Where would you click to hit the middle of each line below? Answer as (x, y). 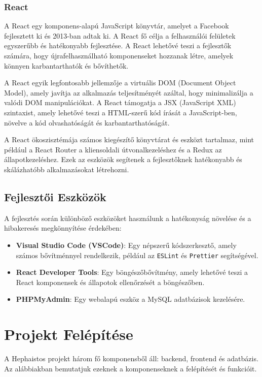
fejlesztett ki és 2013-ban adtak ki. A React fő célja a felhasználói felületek (120, 35)
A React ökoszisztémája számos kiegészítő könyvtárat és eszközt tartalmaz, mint (129, 139)
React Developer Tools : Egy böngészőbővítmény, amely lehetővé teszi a (132, 272)
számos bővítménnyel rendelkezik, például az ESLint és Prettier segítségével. (137, 255)
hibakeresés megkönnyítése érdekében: (63, 228)
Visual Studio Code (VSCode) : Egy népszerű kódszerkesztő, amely (126, 245)
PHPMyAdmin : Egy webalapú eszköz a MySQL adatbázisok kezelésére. (130, 299)
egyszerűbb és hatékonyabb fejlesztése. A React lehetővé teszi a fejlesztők (118, 45)
